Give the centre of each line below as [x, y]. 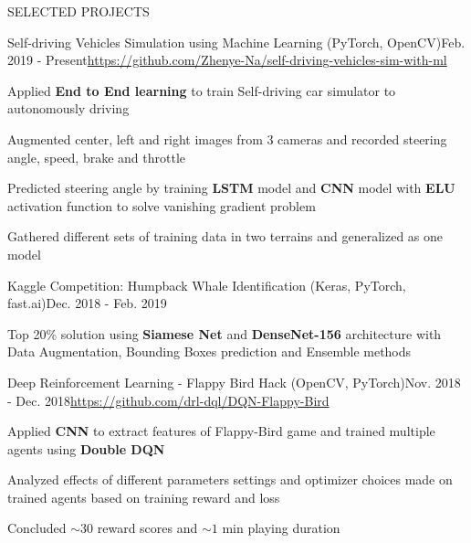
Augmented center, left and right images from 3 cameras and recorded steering [227, 138]
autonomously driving [68, 108]
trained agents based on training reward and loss [144, 497]
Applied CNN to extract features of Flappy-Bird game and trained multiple [221, 431]
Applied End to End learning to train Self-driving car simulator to [202, 90]
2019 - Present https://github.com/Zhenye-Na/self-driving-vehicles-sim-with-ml [227, 60]
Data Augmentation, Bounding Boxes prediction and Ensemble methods [209, 351]
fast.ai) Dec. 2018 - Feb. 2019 [87, 303]
